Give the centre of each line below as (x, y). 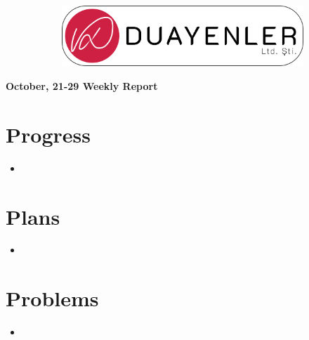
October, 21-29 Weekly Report (82, 86)
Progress (48, 134)
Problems (52, 298)
